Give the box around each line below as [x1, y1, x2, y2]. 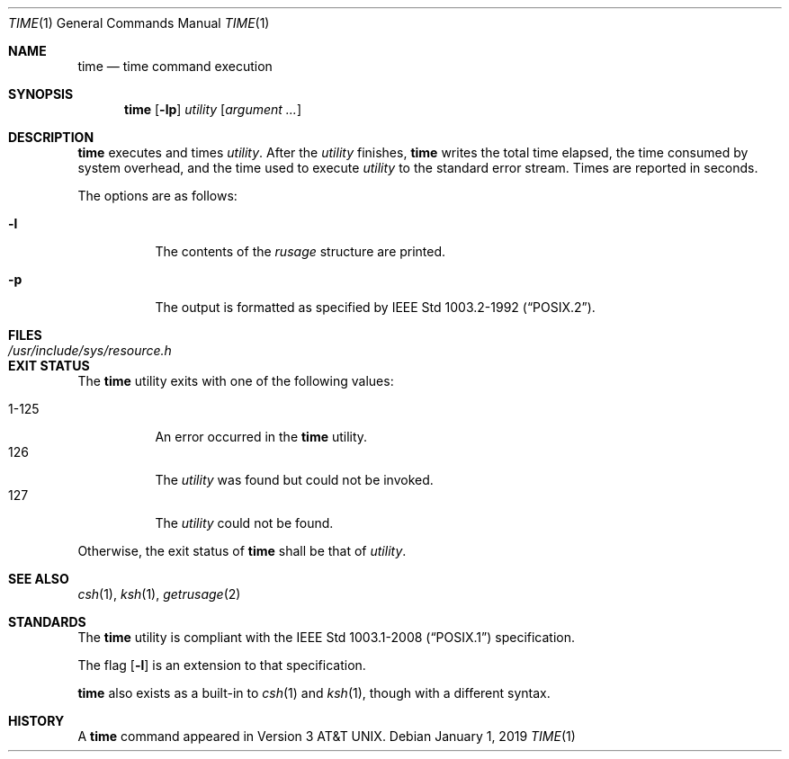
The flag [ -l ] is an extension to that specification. [77, 657, 366, 673]
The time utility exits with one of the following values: [77, 373, 394, 388]
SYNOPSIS [8, 86, 74, 102]
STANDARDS [8, 614, 86, 630]
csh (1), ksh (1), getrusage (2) [77, 586, 241, 602]
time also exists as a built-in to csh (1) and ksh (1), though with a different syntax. [77, 685, 551, 701]
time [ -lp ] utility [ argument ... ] [124, 102, 302, 117]
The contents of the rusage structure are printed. [155, 244, 446, 259]
